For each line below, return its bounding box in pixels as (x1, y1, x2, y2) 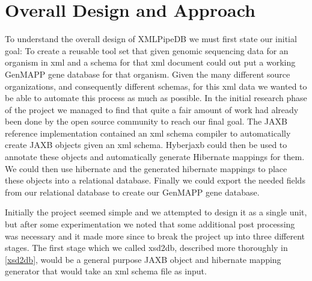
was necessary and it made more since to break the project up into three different (5, 229, 305, 242)
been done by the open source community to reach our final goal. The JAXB (5, 115, 287, 128)
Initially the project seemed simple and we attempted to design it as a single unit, (5, 206, 307, 218)
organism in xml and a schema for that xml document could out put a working (5, 56, 296, 69)
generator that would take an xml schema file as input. (5, 265, 207, 277)
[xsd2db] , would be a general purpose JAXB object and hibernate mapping (5, 253, 281, 265)
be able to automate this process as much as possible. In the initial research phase (5, 91, 307, 104)
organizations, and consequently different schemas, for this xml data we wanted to (5, 79, 307, 92)
